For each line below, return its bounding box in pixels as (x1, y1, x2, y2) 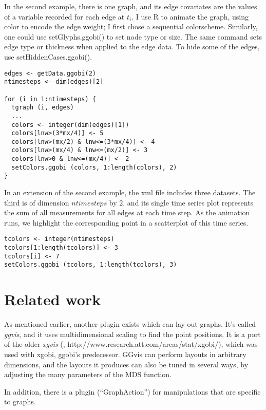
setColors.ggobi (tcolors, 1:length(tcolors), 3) (4, 261, 177, 269)
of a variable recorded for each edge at (4, 11, 125, 22)
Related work (4, 289, 101, 310)
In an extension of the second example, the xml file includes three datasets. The (4, 187, 256, 198)
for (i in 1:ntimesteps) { (4, 95, 96, 103)
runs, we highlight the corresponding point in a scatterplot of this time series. (4, 217, 249, 228)
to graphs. (4, 396, 36, 407)
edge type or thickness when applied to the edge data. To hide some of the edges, (4, 41, 260, 52)
